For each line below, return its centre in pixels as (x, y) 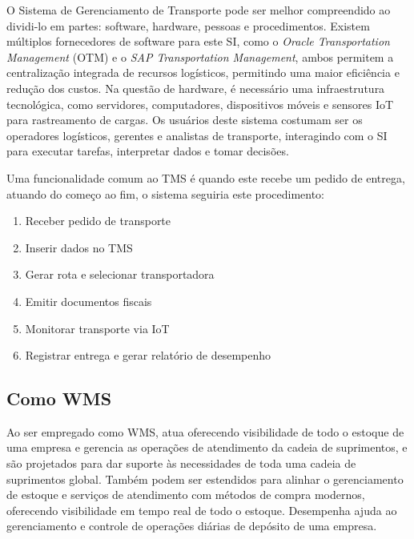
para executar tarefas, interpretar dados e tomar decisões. (148, 151)
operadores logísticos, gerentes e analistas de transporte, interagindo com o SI (197, 135)
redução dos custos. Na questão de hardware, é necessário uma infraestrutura (196, 88)
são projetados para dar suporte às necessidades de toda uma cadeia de (181, 463)
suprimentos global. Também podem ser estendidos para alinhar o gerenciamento (205, 479)
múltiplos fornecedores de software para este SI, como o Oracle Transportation (198, 41)
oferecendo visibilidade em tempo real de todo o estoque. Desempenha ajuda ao (202, 510)
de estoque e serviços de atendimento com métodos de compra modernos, (186, 495)
